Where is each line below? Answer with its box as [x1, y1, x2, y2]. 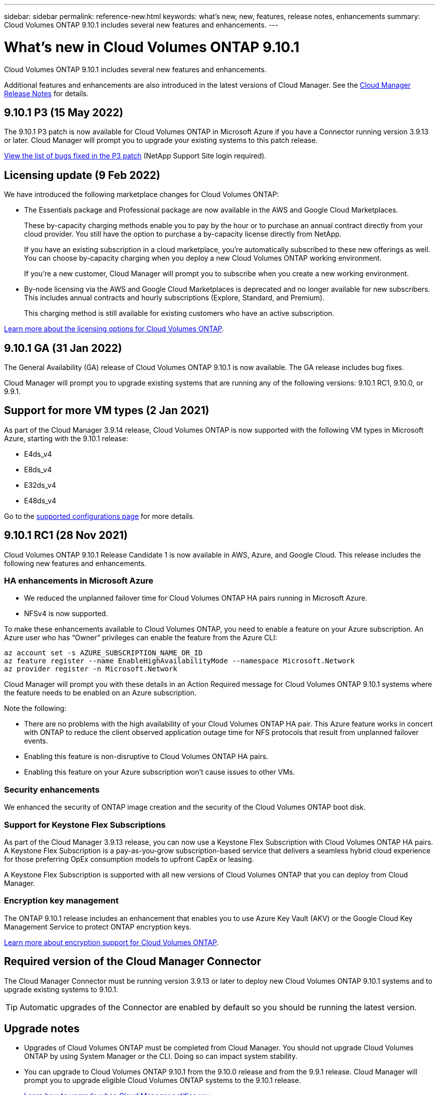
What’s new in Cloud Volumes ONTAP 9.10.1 [4, 38, 300, 56]
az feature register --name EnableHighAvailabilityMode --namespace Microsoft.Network [4, 657, 355, 665]
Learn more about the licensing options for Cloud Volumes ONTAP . [4, 324, 225, 333]
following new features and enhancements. [4, 559, 146, 568]
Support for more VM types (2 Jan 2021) [4, 404, 209, 417]
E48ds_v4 [24, 496, 57, 505]
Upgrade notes [4, 1022, 80, 1035]
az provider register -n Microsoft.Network [4, 665, 177, 673]
